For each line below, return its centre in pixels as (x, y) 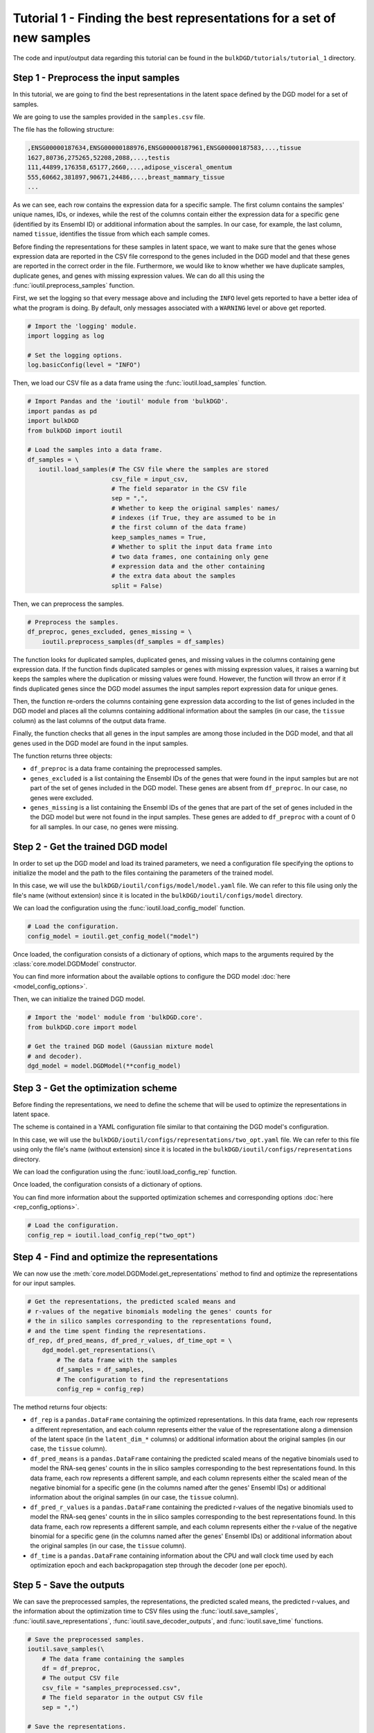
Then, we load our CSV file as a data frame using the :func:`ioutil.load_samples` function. (140, 383)
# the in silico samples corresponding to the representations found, (150, 1321)
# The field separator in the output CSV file (123, 1698)
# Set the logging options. (75, 356)
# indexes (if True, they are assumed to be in (194, 518)
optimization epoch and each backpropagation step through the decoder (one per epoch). (159, 1565)
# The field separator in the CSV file (179, 488)
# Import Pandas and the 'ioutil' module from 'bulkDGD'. (128, 401)
